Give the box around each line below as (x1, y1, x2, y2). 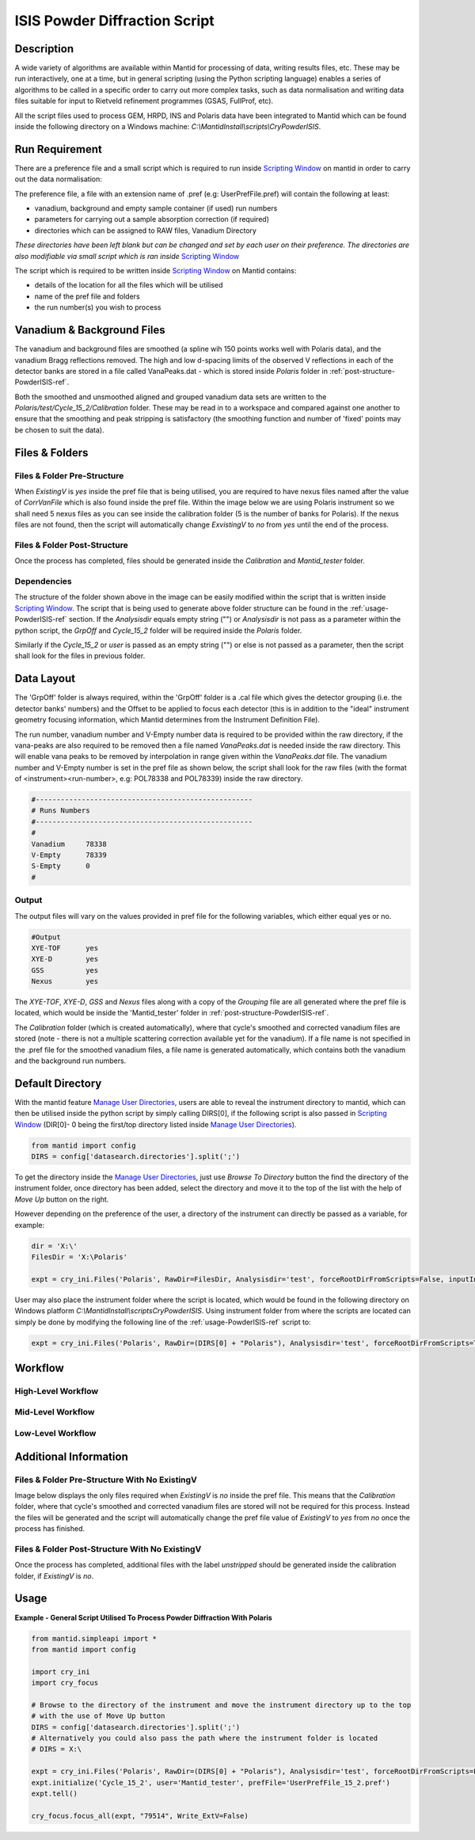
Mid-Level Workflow (14, 1407, 95, 1418)
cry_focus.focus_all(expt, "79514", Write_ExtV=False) (31, 1811, 249, 1820)
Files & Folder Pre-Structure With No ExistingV (14, 1474, 197, 1485)
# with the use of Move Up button (31, 1712, 165, 1720)
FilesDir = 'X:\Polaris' (31, 1252, 128, 1261)
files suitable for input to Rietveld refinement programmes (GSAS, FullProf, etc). (14, 96, 273, 106)
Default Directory (14, 1076, 102, 1090)
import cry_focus (31, 1678, 99, 1687)
